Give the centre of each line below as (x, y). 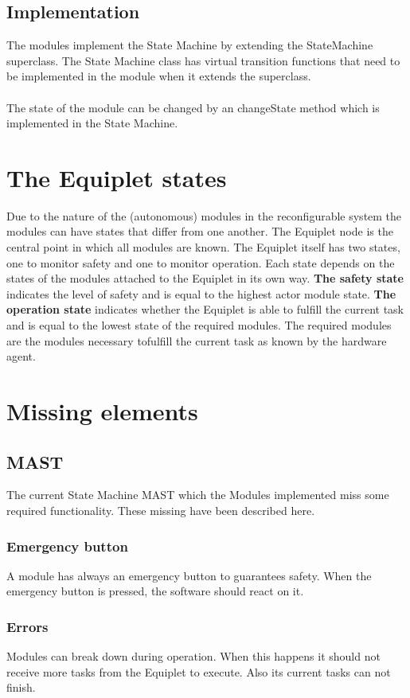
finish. (21, 687)
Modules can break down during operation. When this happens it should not (193, 656)
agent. (21, 356)
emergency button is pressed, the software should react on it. (155, 591)
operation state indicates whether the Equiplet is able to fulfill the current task (205, 309)
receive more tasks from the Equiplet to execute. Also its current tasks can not (199, 671)
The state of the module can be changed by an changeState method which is (193, 107)
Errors (27, 626)
